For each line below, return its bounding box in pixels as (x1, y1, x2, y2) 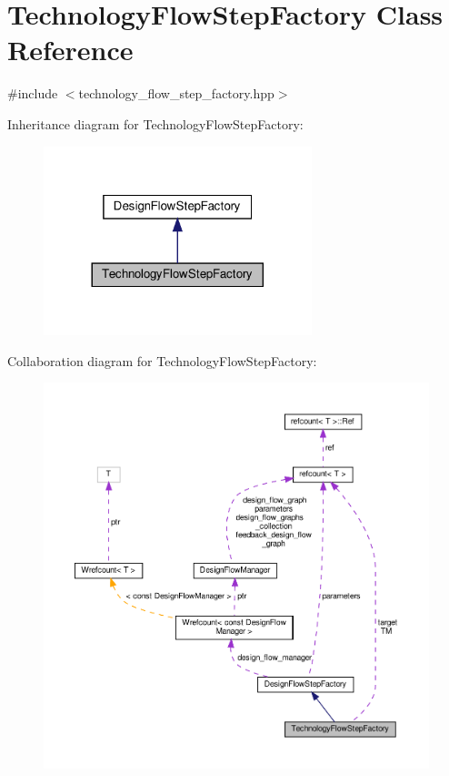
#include (7, 84, 58, 103)
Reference (7, 31, 134, 68)
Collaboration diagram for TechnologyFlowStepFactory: (7, 351, 317, 370)
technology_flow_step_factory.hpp (78, 84, 274, 103)
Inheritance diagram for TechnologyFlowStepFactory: (7, 114, 304, 133)
